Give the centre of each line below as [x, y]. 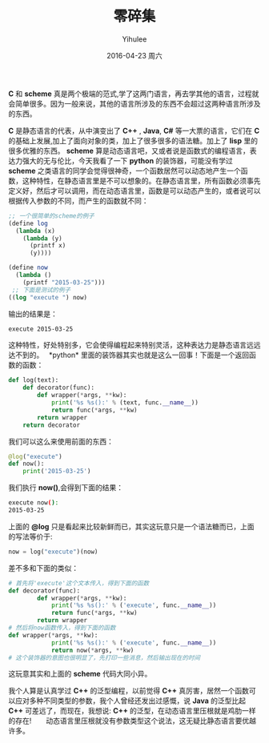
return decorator [52, 425]
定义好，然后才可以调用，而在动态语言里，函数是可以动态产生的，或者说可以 [134, 191]
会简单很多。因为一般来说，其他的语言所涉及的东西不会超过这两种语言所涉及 [134, 103]
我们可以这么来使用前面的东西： [61, 441]
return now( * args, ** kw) [92, 650]
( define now [28, 268]
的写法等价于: [31, 536]
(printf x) [48, 246]
